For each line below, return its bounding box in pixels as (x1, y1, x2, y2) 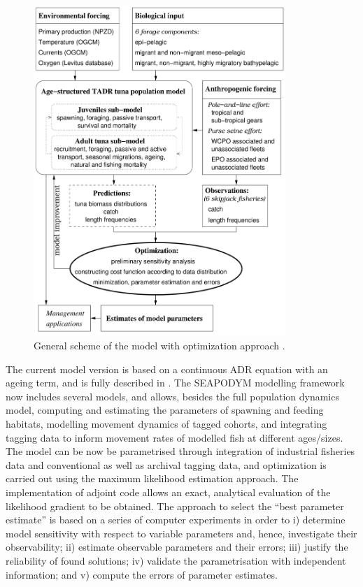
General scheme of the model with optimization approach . (34, 338, 285, 353)
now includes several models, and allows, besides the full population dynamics (6, 389, 339, 403)
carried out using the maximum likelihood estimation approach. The (6, 471, 299, 486)
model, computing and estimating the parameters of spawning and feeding (6, 403, 324, 417)
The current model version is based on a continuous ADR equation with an (6, 361, 328, 376)
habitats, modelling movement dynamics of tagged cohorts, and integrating (6, 416, 327, 431)
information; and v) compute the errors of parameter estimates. (6, 567, 278, 581)
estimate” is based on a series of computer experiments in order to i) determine (6, 512, 346, 527)
